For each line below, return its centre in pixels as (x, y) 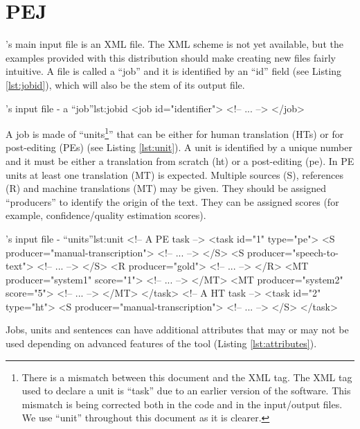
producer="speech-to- (293, 252)
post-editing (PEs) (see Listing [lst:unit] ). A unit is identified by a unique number (179, 147)
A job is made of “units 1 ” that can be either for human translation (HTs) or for (175, 133)
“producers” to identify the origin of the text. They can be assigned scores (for (172, 201)
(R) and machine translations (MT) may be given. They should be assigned (166, 188)
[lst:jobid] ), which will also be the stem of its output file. (125, 84)
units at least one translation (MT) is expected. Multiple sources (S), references (174, 174)
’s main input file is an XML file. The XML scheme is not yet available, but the (174, 44)
